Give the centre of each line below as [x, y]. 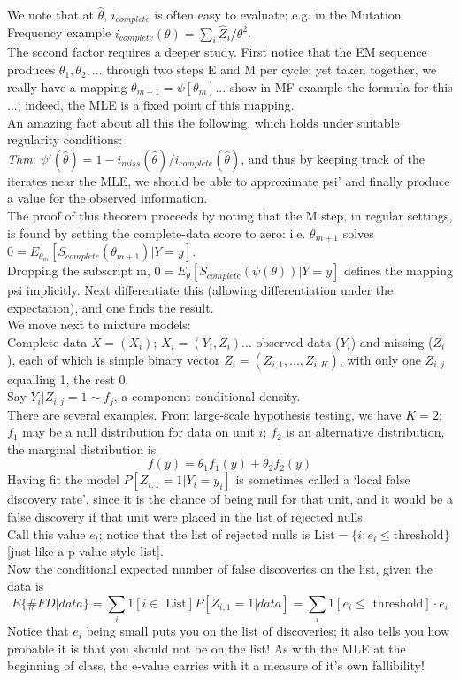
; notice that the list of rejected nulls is [204, 533]
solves [358, 232]
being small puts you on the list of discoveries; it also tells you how [268, 631]
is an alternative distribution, [365, 432]
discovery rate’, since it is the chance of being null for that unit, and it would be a [230, 499]
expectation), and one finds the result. [111, 307]
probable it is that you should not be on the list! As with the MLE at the [207, 648]
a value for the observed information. [107, 198]
